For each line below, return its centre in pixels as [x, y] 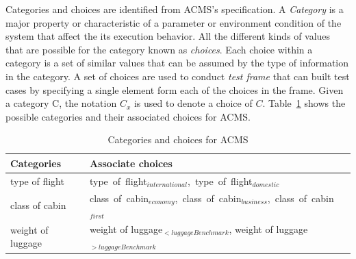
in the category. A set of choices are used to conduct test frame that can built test [178, 76]
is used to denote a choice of [193, 103]
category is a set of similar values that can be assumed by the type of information [177, 63]
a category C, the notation [61, 103]
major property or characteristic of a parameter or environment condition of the [174, 22]
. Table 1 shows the [304, 103]
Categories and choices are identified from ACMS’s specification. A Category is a [175, 9]
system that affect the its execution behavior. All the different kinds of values [168, 36]
